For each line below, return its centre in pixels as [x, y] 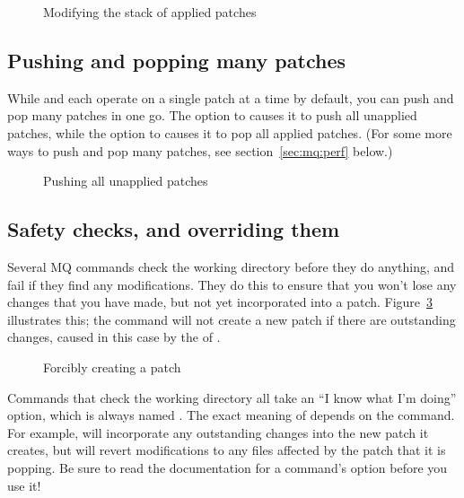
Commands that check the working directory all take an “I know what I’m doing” [232, 397]
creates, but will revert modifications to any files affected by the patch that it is [227, 450]
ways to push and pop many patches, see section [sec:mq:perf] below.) [200, 150]
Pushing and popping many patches [176, 60]
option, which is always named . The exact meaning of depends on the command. [231, 415]
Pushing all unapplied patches [126, 181]
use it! [24, 485]
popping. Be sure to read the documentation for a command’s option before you [228, 467]
